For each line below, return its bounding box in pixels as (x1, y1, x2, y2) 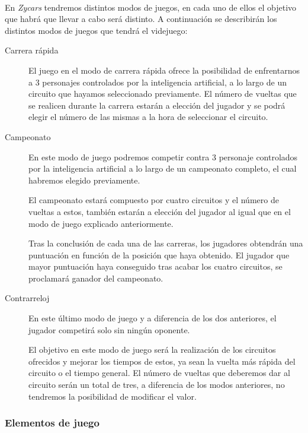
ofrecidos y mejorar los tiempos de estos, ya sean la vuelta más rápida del (28, 355, 296, 367)
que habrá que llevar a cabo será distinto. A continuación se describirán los (5, 12, 277, 25)
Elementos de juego (5, 415, 100, 430)
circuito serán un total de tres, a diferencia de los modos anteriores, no (28, 378, 285, 391)
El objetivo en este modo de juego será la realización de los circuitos (28, 343, 276, 356)
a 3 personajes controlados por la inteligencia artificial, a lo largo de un (28, 75, 287, 88)
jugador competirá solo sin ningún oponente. (28, 323, 190, 336)
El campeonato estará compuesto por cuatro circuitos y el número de (28, 194, 279, 206)
